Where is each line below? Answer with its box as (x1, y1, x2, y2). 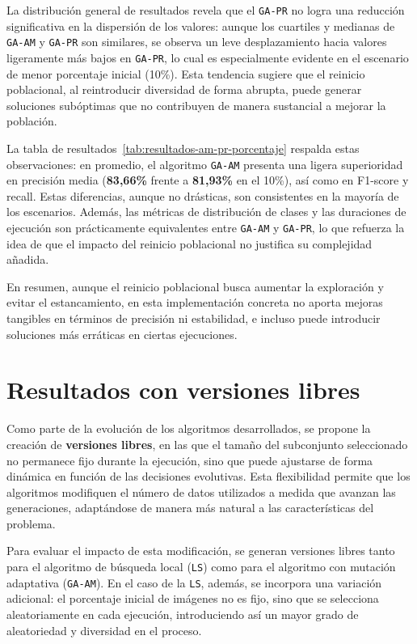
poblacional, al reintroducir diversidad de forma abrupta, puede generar (6, 81, 362, 98)
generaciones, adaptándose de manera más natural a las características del (6, 499, 374, 516)
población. (6, 112, 57, 129)
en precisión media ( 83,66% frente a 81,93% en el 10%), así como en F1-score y (6, 172, 409, 189)
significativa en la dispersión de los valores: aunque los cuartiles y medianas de (6, 17, 395, 34)
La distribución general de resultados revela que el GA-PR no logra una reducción (6, 2, 405, 18)
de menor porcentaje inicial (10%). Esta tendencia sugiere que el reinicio (6, 65, 365, 82)
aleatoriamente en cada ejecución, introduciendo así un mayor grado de (6, 605, 359, 622)
